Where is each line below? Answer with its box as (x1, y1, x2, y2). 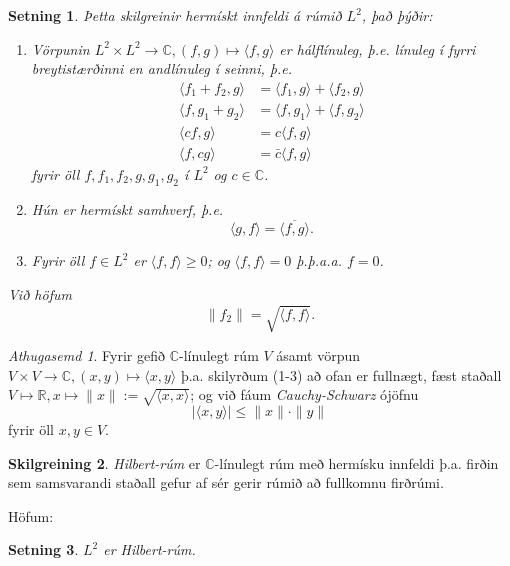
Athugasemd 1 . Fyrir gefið (8, 345, 166, 366)
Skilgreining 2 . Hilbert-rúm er (8, 452, 201, 473)
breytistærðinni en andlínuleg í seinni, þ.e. (31, 58, 292, 79)
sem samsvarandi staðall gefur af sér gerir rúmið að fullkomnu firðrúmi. (8, 472, 444, 493)
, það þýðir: (361, 5, 433, 25)
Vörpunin (31, 38, 90, 59)
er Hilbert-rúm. (103, 539, 196, 560)
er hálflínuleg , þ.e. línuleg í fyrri (279, 38, 476, 59)
